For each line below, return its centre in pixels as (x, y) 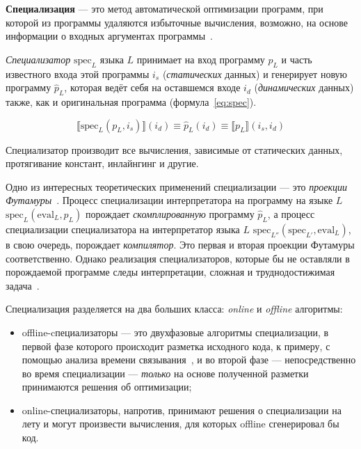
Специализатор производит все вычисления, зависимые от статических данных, (174, 149)
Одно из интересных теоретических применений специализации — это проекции (177, 186)
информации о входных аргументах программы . (109, 36)
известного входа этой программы (78, 73)
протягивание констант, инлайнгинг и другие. (102, 163)
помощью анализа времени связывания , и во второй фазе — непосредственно (189, 360)
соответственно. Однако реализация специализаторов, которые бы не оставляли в (178, 258)
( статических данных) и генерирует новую (255, 73)
